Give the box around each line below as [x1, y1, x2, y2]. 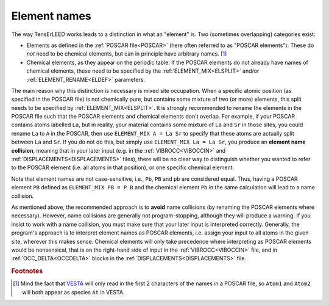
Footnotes [11, 267, 43, 275]
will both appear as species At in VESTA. [22, 288, 125, 296]
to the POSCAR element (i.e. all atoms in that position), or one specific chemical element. [11, 164, 235, 171]
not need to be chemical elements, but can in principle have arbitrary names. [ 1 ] [26, 50, 227, 57]
